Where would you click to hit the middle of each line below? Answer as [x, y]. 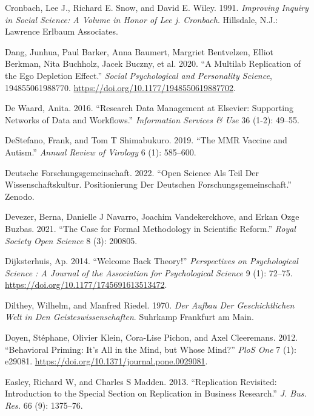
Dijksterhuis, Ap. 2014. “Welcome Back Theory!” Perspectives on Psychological [152, 261]
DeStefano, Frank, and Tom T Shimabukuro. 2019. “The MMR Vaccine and [146, 140]
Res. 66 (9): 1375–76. [44, 405]
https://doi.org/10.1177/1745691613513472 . [86, 285]
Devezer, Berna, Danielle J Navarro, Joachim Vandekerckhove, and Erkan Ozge [152, 217]
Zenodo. [20, 196]
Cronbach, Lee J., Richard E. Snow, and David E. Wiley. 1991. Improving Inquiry [157, 7]
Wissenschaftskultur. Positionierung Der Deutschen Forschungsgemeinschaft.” [148, 184]
